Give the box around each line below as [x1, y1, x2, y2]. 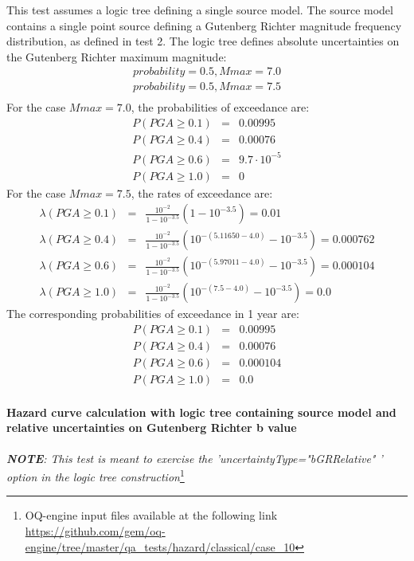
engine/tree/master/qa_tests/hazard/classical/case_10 [25, 538, 295, 555]
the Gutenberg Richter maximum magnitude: [6, 48, 227, 65]
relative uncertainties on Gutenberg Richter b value [6, 419, 297, 436]
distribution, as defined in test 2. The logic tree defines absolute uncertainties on [6, 33, 400, 49]
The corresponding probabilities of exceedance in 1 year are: [6, 305, 299, 322]
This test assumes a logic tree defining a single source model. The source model [6, 2, 393, 18]
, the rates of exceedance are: [131, 184, 273, 201]
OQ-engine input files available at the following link [25, 507, 278, 524]
